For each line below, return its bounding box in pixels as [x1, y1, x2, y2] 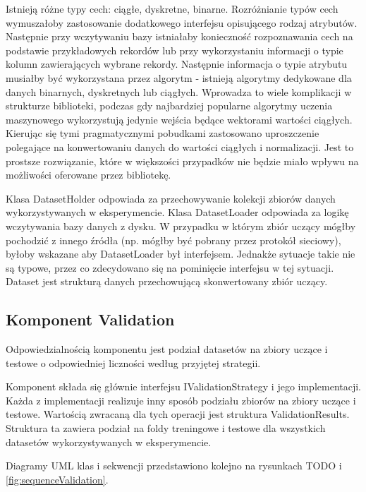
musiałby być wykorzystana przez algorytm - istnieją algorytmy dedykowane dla [6, 70, 352, 85]
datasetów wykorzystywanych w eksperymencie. [6, 434, 212, 449]
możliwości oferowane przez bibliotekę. [6, 167, 171, 182]
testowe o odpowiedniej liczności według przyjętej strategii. [6, 355, 261, 370]
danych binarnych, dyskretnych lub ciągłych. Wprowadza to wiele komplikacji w [6, 84, 352, 99]
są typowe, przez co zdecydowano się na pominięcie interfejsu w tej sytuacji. [6, 260, 334, 275]
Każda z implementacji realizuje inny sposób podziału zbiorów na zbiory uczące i [6, 392, 356, 407]
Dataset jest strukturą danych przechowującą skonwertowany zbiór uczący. [6, 274, 328, 289]
